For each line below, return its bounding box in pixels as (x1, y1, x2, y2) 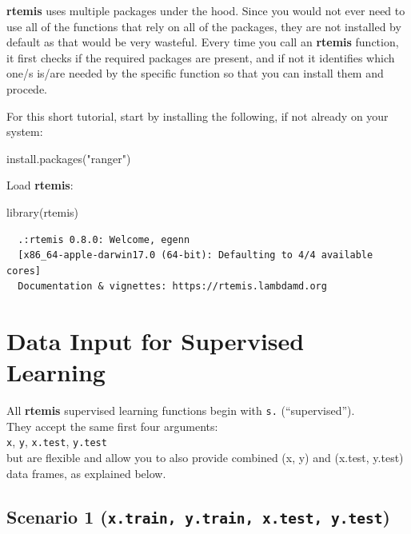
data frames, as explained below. (6, 464, 166, 481)
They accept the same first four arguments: (6, 417, 218, 434)
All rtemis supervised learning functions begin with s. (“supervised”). (6, 402, 355, 419)
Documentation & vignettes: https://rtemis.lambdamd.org (18, 281, 327, 293)
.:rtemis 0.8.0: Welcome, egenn (18, 233, 190, 245)
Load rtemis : (6, 177, 74, 193)
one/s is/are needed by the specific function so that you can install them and (6, 65, 384, 82)
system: (6, 123, 43, 140)
